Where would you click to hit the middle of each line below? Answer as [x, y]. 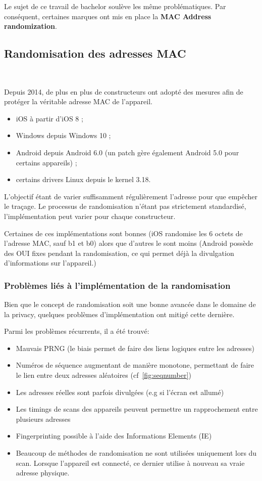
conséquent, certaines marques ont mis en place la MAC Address [108, 16]
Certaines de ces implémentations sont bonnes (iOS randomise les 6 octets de [123, 233]
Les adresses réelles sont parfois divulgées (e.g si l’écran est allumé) [120, 392]
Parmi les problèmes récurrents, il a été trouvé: [77, 331]
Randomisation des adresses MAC [95, 53]
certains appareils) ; [46, 162]
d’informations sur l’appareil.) [50, 263]
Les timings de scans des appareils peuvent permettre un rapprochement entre [137, 409]
